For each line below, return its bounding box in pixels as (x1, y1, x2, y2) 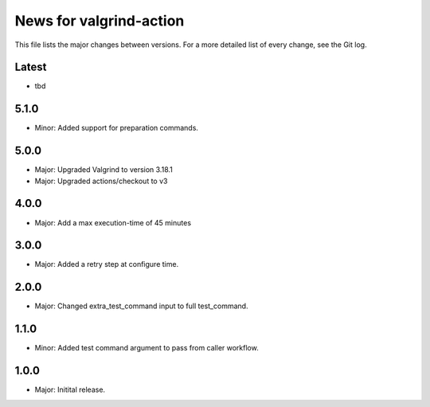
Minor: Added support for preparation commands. (34, 123, 199, 133)
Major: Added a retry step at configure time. (34, 260, 179, 269)
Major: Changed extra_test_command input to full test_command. (34, 301, 248, 311)
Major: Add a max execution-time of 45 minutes (34, 217, 191, 227)
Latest (14, 61, 47, 74)
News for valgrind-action (14, 12, 185, 29)
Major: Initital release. (34, 385, 106, 394)
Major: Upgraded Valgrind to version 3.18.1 (34, 165, 173, 174)
